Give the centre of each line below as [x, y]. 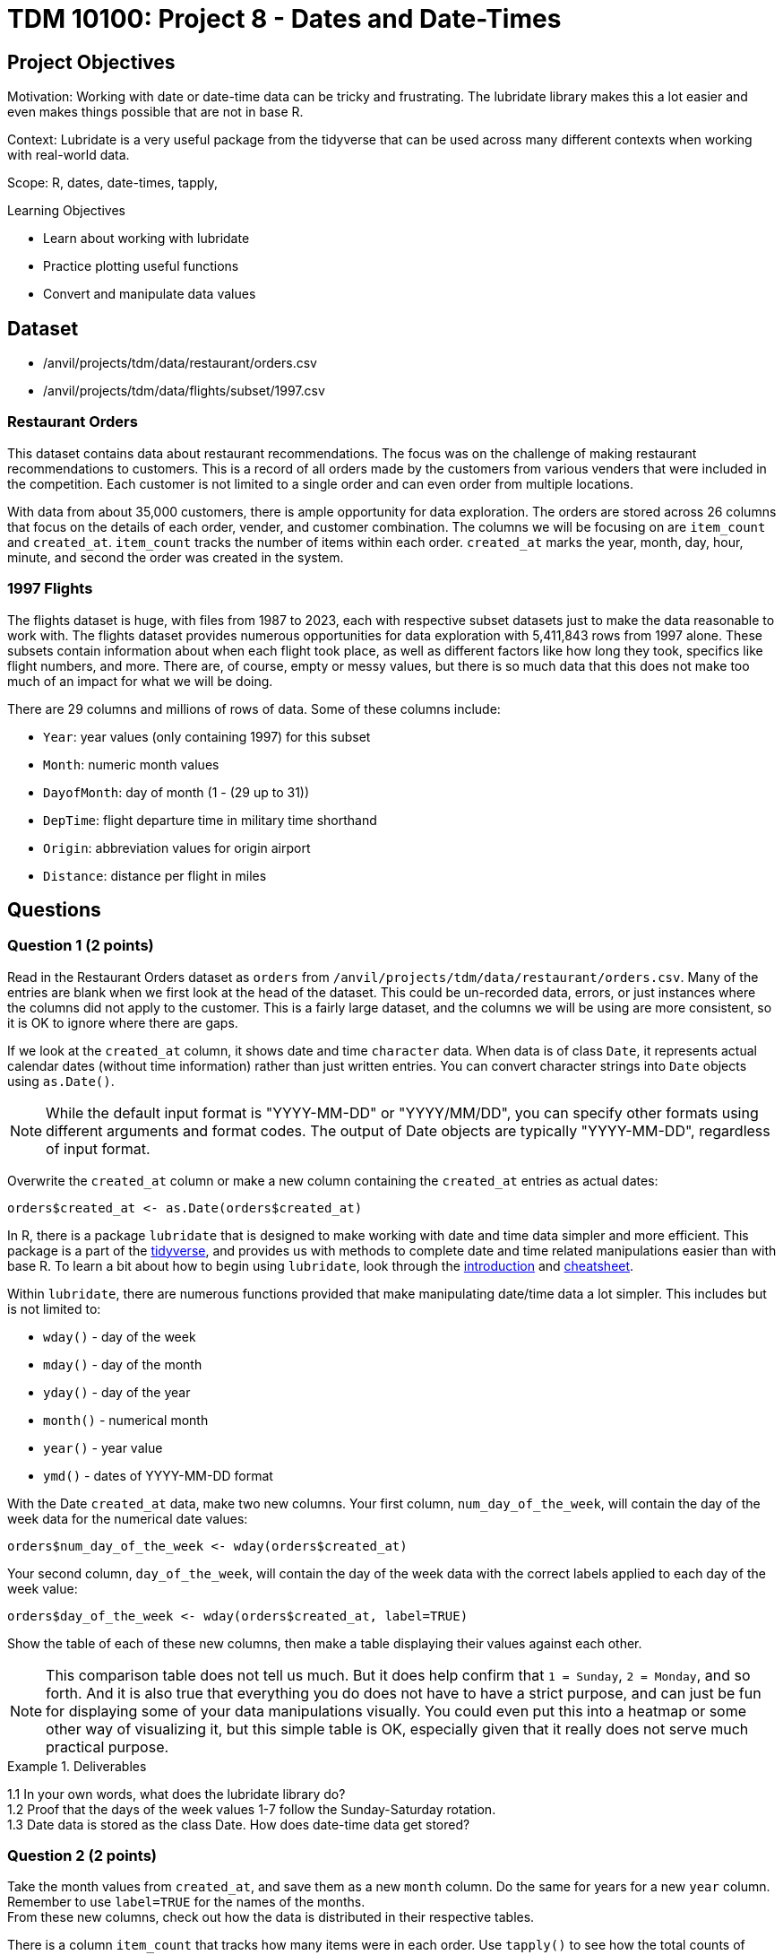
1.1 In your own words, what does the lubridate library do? [176, 1794]
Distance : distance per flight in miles [155, 875]
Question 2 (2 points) [82, 1856]
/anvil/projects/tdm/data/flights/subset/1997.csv [184, 391]
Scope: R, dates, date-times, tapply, [113, 183]
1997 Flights [50, 589]
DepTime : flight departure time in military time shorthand [210, 820]
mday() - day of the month [123, 1364]
